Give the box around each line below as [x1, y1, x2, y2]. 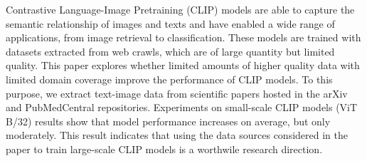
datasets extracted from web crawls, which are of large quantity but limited [6, 43, 335, 58]
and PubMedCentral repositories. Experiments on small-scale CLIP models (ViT [6, 100, 358, 115]
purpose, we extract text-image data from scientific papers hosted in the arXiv [6, 85, 348, 100]
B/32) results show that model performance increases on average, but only [6, 113, 331, 128]
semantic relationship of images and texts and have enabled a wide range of [6, 16, 335, 31]
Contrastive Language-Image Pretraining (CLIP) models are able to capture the [6, 2, 355, 16]
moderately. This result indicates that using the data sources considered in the [6, 128, 348, 142]
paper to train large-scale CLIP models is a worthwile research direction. [6, 141, 323, 156]
